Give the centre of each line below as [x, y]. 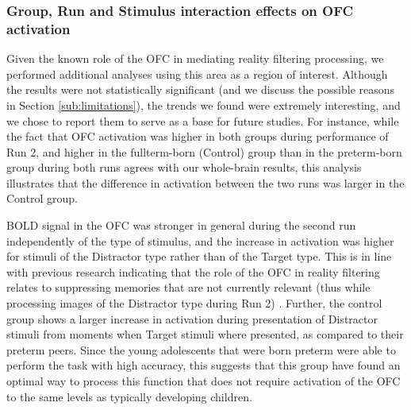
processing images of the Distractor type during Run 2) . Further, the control [194, 303]
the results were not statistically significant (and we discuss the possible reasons [201, 89]
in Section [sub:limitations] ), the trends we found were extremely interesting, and [204, 104]
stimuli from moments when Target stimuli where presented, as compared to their [205, 334]
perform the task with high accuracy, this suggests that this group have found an [204, 365]
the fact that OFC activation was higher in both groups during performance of [198, 136]
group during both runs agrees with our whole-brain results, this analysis [184, 167]
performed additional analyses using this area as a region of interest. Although [197, 73]
